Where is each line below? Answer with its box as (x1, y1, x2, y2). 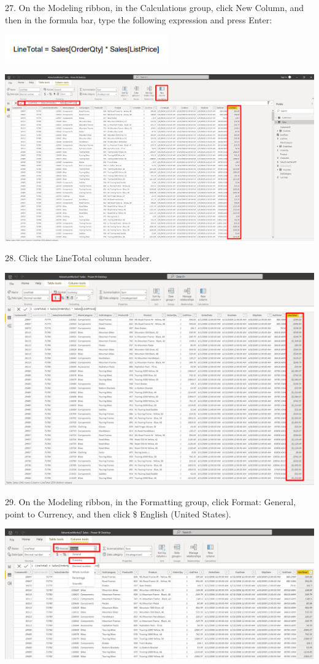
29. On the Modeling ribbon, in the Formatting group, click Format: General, (5, 495, 296, 508)
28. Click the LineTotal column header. (5, 251, 152, 264)
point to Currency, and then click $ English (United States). (5, 507, 231, 520)
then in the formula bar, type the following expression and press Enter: (5, 13, 272, 26)
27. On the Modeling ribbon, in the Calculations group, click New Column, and (5, 1, 304, 13)
